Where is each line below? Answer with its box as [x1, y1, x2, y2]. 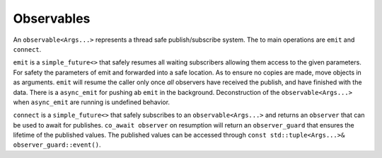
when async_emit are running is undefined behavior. [13, 98, 170, 106]
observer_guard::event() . [13, 140, 101, 149]
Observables [13, 11, 91, 26]
